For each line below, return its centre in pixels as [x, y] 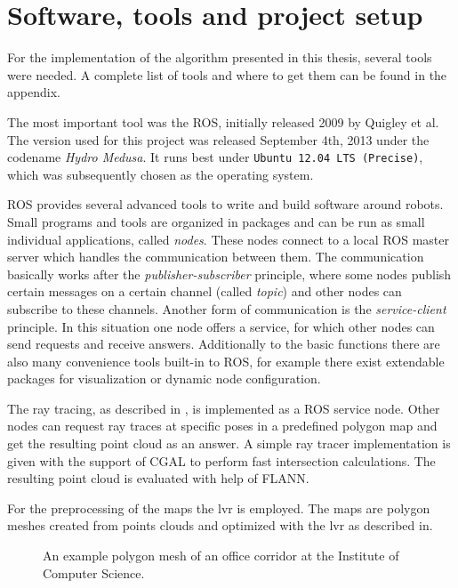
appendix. [34, 92]
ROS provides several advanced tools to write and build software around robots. [225, 204]
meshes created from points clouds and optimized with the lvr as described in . [220, 525]
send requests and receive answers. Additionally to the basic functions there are [224, 344]
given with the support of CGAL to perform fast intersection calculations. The [221, 460]
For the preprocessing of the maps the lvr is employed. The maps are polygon [219, 507]
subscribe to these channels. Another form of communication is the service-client [227, 308]
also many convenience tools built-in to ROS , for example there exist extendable [226, 361]
